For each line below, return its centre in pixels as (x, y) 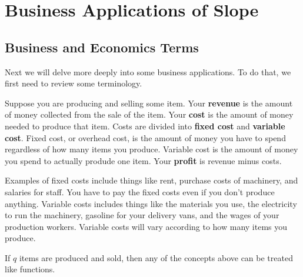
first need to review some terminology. (74, 83)
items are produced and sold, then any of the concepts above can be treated (156, 257)
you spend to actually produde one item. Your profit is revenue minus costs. (143, 160)
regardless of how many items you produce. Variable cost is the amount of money (151, 149)
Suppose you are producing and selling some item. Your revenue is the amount (149, 103)
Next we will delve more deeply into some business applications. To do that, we (148, 71)
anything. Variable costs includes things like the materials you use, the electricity (151, 203)
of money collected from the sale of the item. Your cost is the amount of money (149, 114)
